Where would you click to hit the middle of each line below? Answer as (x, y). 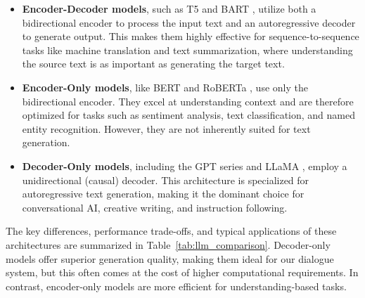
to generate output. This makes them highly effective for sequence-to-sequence (191, 36)
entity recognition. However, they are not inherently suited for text (166, 128)
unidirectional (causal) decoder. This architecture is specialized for (166, 180)
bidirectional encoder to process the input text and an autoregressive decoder (189, 22)
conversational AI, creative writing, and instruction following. (155, 207)
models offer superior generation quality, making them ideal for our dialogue (170, 258)
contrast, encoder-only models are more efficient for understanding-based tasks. (176, 286)
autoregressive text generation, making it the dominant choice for (163, 194)
